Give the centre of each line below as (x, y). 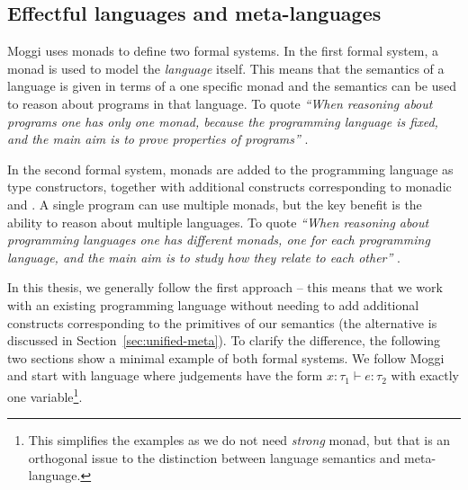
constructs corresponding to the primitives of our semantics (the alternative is (222, 322)
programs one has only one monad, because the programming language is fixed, (223, 121)
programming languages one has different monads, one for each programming (219, 240)
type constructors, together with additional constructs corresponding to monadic (229, 187)
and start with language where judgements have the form (165, 375)
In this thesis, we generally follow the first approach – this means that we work (225, 287)
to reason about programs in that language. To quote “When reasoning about (220, 103)
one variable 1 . (45, 395)
